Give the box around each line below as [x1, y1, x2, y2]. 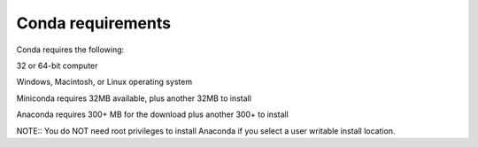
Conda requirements [16, 13, 172, 33]
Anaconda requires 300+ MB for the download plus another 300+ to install [16, 109, 289, 120]
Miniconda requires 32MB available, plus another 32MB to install [16, 93, 252, 104]
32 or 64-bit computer [16, 60, 98, 71]
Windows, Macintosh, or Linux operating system [16, 76, 193, 88]
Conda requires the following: [16, 44, 125, 55]
